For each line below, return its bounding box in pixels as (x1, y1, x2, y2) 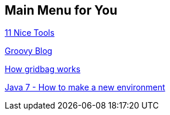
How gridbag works (5, 64, 81, 75)
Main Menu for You (5, 3, 118, 18)
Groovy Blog (5, 46, 53, 56)
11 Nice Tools (5, 28, 55, 38)
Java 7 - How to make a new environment (5, 82, 165, 93)
